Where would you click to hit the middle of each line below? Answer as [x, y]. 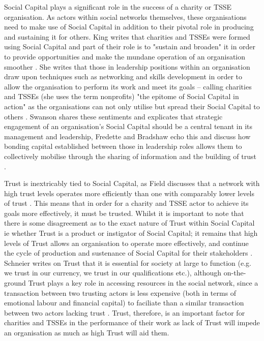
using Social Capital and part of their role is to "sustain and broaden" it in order [130, 46]
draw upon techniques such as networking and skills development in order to [123, 76]
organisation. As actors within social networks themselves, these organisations [125, 17]
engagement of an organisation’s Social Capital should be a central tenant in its [128, 126]
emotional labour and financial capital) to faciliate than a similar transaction [124, 303]
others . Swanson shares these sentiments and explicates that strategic [113, 116]
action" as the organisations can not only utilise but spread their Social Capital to [132, 106]
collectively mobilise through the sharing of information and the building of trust [130, 156]
